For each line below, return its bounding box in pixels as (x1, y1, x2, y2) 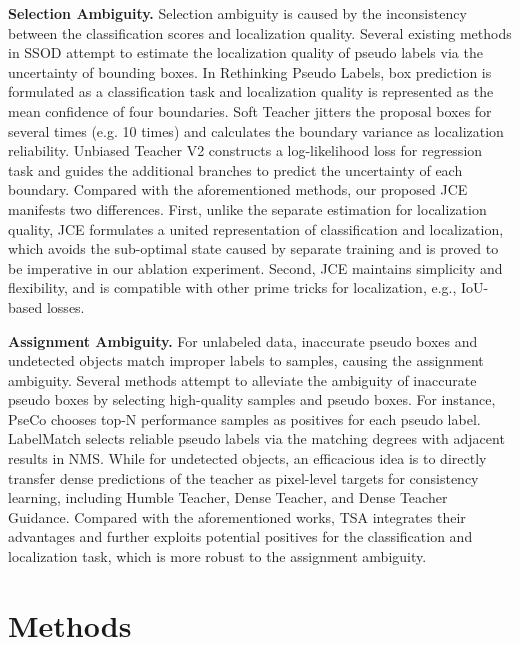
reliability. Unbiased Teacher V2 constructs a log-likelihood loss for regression (8, 140, 483, 161)
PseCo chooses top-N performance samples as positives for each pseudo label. (8, 408, 481, 429)
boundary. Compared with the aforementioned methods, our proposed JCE (8, 179, 468, 200)
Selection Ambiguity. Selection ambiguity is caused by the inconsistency (8, 3, 467, 23)
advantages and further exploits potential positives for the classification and (8, 526, 473, 547)
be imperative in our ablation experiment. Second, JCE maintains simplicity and (8, 257, 503, 278)
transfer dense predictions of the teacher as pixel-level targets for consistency (8, 467, 479, 488)
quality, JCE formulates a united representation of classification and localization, (8, 218, 504, 239)
